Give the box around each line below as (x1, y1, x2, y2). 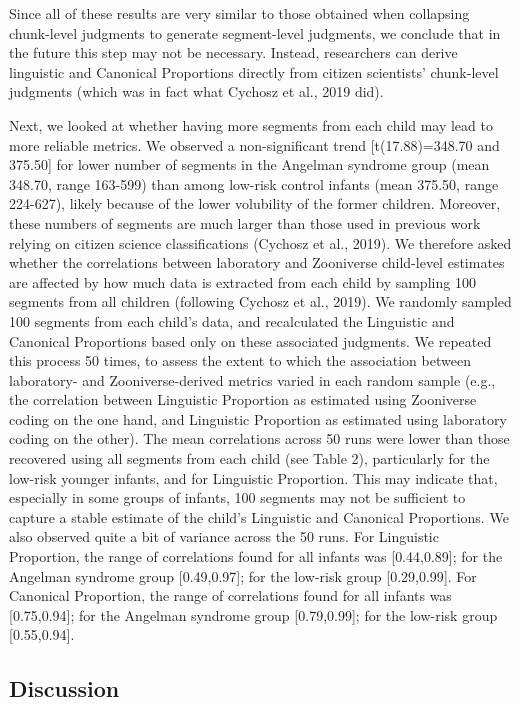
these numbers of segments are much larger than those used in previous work (9, 212, 481, 233)
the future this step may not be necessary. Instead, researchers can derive (9, 42, 458, 63)
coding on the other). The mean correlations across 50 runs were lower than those (9, 428, 510, 449)
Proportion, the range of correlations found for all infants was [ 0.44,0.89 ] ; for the (9, 546, 503, 567)
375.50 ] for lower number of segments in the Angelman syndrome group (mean (9, 154, 490, 175)
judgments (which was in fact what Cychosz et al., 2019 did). (9, 81, 384, 102)
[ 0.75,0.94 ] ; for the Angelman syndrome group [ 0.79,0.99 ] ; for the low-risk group (9, 604, 498, 625)
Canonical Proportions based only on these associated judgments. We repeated (9, 330, 492, 351)
